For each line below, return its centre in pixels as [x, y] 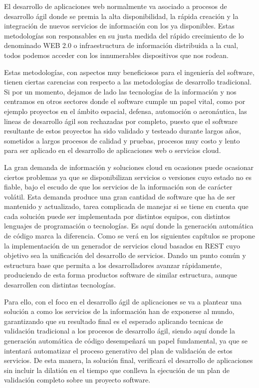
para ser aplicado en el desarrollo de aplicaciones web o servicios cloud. [113, 150]
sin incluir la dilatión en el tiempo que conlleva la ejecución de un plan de [117, 370]
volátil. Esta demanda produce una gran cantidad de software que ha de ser [120, 196]
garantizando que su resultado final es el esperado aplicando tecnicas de [114, 321]
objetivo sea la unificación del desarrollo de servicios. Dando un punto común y [125, 255]
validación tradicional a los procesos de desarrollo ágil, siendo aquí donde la [120, 331]
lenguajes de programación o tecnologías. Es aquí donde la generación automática [129, 226]
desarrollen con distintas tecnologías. [60, 285]
